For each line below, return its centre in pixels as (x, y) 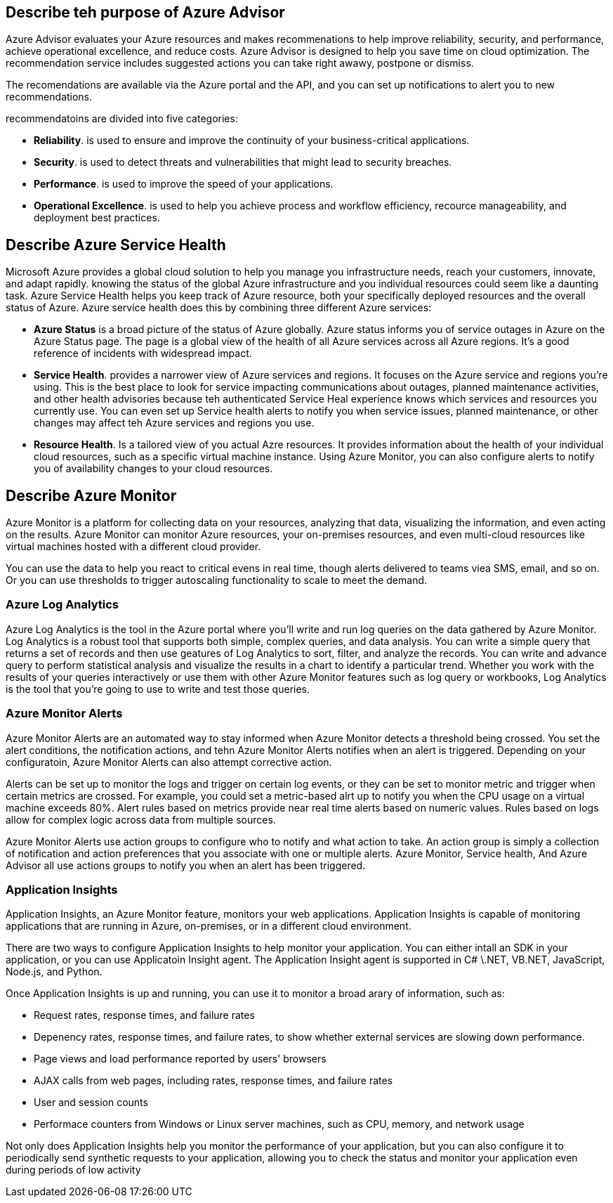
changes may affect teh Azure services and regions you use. (174, 423)
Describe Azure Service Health (116, 245)
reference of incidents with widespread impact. (143, 353)
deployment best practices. (97, 218)
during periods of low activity (73, 1170)
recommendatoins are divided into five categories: (122, 119)
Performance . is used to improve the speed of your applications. (184, 184)
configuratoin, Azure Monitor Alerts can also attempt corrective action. (169, 762)
